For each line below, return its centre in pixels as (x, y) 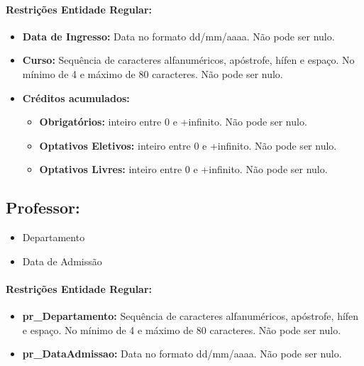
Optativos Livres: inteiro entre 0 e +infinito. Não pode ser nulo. (183, 169)
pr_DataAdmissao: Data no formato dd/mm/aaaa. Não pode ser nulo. (182, 354)
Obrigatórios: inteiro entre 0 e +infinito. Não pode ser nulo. (173, 122)
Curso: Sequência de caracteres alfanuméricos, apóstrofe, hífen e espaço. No (188, 60)
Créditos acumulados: (76, 98)
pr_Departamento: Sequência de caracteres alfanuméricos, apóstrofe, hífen (191, 316)
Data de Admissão (62, 261)
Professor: (43, 207)
